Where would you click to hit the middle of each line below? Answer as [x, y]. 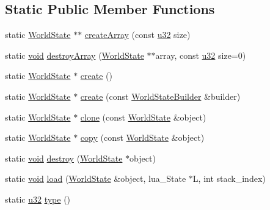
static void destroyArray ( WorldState [75, 55]
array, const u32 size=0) [201, 55]
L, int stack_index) [229, 178]
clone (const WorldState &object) [143, 117]
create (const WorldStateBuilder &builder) [160, 96]
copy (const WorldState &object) [142, 137]
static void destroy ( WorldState [64, 158]
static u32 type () [38, 199]
